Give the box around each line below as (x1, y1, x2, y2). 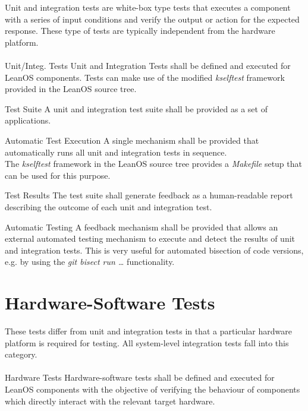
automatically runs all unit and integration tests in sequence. (5, 146, 227, 158)
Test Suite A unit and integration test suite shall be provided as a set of (5, 102, 268, 115)
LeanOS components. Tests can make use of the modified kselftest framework (5, 71, 285, 83)
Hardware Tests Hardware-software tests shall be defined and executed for (5, 371, 275, 384)
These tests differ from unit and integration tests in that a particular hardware (5, 325, 292, 337)
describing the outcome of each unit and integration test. (5, 200, 212, 213)
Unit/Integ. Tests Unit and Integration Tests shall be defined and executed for (5, 59, 291, 71)
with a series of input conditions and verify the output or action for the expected (5, 12, 300, 25)
